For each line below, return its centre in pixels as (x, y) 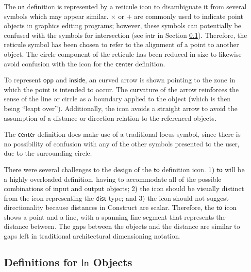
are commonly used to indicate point (189, 16)
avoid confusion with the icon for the (59, 63)
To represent (23, 80)
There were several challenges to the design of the (78, 169)
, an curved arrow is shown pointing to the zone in (160, 80)
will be (234, 169)
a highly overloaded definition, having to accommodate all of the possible (113, 179)
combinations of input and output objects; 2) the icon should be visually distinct (124, 188)
